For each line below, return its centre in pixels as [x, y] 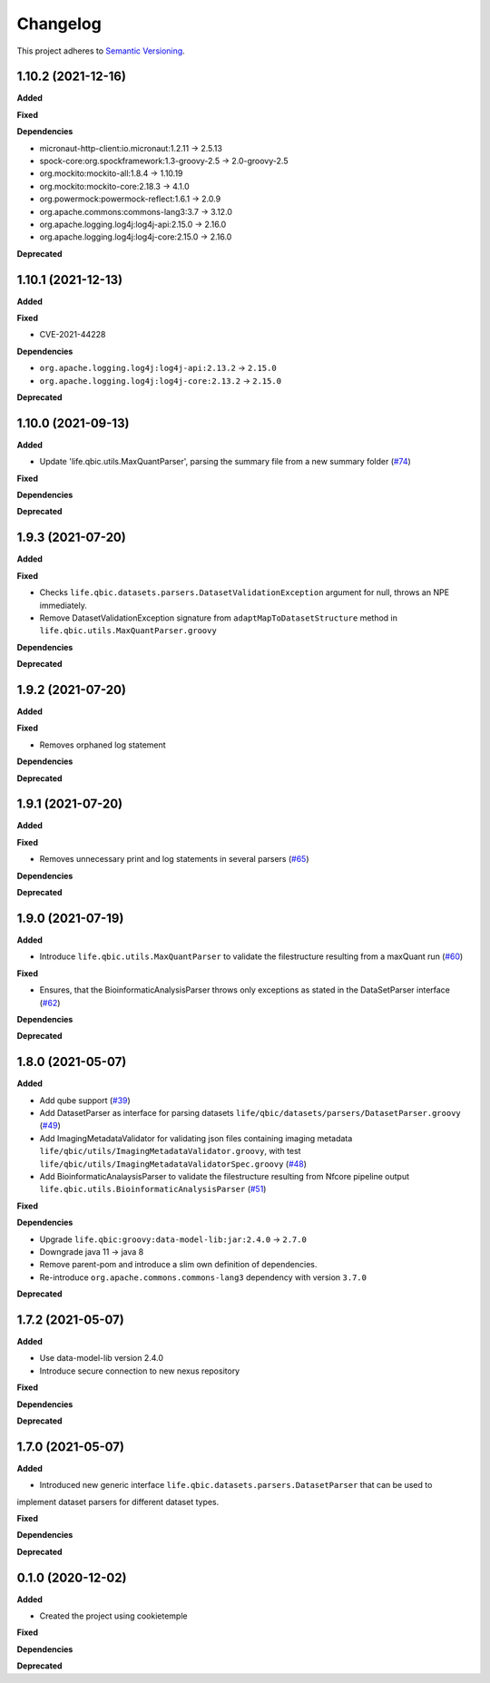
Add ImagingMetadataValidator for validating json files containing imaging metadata [196, 1138]
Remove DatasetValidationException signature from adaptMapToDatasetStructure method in [219, 618]
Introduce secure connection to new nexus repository [140, 1371]
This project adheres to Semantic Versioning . [101, 51]
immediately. [64, 605]
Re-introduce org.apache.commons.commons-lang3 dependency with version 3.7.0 [203, 1277]
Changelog [59, 24]
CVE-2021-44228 [73, 335]
